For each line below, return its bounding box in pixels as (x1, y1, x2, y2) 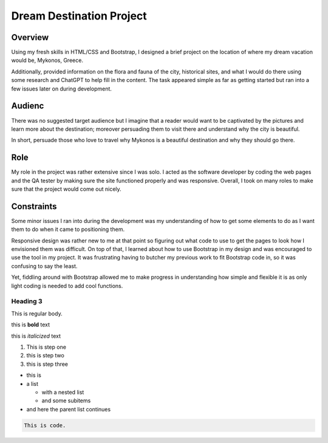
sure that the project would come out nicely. (11, 185, 121, 193)
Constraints (11, 201, 57, 211)
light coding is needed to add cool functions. (11, 282, 123, 289)
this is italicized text (11, 332, 61, 340)
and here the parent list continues (26, 405, 111, 413)
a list (26, 380, 39, 387)
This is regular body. (11, 310, 63, 317)
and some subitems (41, 397, 91, 404)
